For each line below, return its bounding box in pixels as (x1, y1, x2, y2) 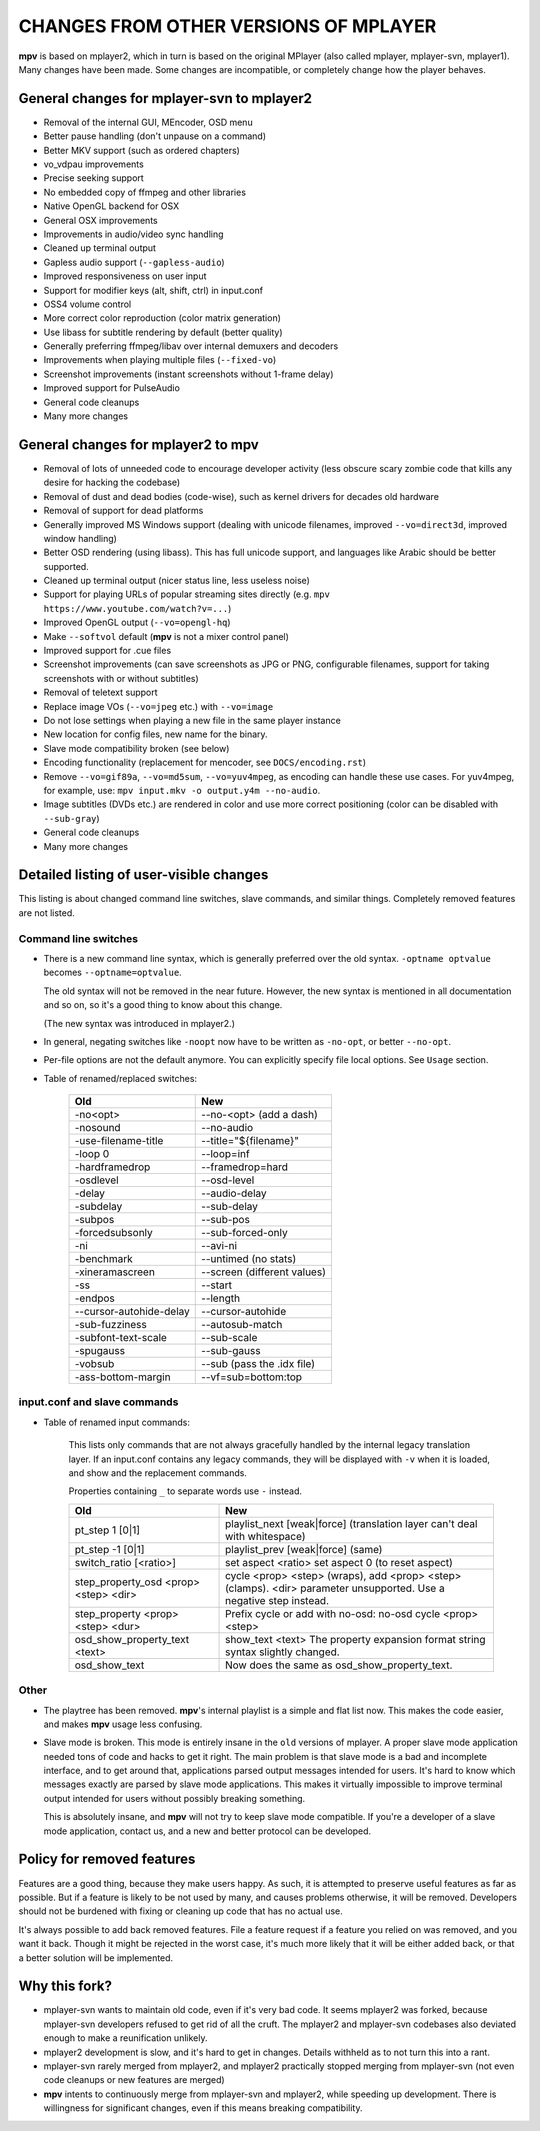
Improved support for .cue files (43, 645, 172, 657)
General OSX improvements (43, 214, 159, 226)
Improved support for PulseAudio (43, 382, 180, 394)
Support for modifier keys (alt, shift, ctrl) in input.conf (43, 284, 264, 296)
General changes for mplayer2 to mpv (18, 436, 259, 453)
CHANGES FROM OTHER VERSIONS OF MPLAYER (18, 15, 437, 37)
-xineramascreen (74, 1265, 155, 1279)
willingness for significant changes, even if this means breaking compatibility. (43, 2102, 363, 2114)
